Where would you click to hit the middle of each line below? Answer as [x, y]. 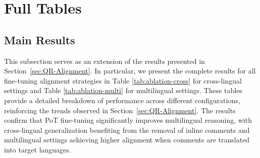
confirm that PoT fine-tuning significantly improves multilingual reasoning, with [128, 120]
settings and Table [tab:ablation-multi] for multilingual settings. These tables [123, 90]
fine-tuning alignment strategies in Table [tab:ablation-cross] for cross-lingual [123, 80]
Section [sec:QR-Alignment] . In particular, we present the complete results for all [130, 71]
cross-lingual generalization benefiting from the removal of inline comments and [127, 130]
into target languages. [38, 149]
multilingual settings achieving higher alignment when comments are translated [127, 140]
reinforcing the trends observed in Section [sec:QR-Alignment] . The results [120, 110]
